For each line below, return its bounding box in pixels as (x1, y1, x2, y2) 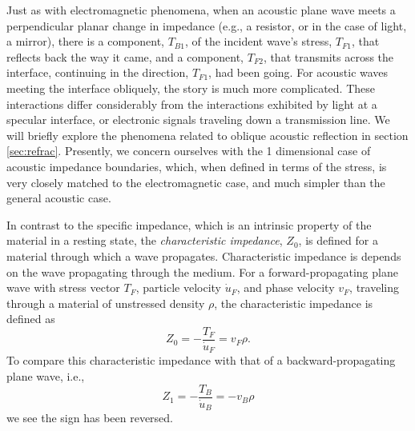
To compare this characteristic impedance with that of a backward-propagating (6, 352, 396, 369)
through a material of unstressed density (6, 294, 205, 311)
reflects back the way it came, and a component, (6, 48, 244, 65)
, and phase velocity (236, 279, 335, 296)
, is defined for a (298, 232, 378, 249)
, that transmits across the (263, 48, 394, 65)
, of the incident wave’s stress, (184, 33, 332, 50)
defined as (6, 310, 55, 327)
